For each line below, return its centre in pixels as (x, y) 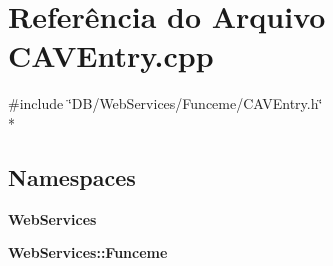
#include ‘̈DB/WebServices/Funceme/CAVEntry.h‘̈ (165, 103)
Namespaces (72, 176)
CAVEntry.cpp (111, 55)
